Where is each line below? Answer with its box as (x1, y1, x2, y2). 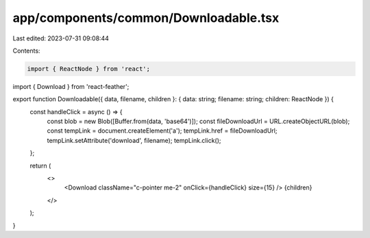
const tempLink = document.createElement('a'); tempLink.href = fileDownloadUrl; (47, 127, 277, 135)
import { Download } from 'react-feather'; (12, 82, 129, 90)
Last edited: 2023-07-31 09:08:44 (12, 34, 110, 42)
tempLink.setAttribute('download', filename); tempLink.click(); (47, 136, 222, 144)
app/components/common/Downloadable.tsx (12, 10, 280, 25)
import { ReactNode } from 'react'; (27, 65, 151, 72)
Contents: (12, 47, 40, 55)
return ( (29, 161, 51, 170)
